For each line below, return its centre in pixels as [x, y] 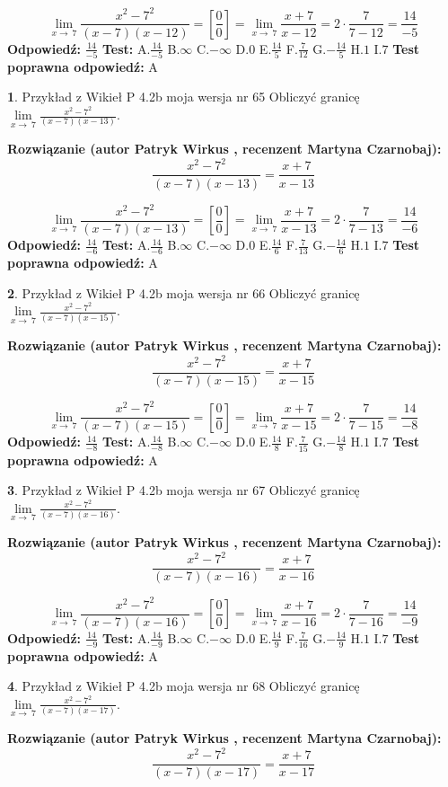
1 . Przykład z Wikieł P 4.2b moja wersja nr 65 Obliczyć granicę [184, 97]
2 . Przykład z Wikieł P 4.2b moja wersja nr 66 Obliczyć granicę [184, 292]
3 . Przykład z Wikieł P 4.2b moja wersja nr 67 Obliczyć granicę [184, 490]
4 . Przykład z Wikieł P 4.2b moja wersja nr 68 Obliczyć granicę [184, 686]
